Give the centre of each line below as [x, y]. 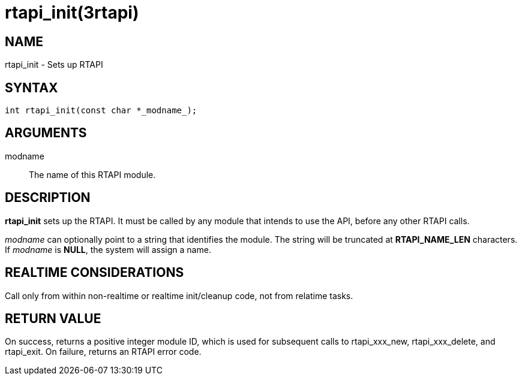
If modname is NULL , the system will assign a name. [108, 249]
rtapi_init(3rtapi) [72, 13]
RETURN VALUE [53, 318]
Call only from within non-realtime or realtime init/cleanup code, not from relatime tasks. [179, 295]
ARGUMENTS [46, 133]
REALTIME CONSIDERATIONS [94, 273]
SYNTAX [31, 88]
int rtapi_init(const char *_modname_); [101, 111]
